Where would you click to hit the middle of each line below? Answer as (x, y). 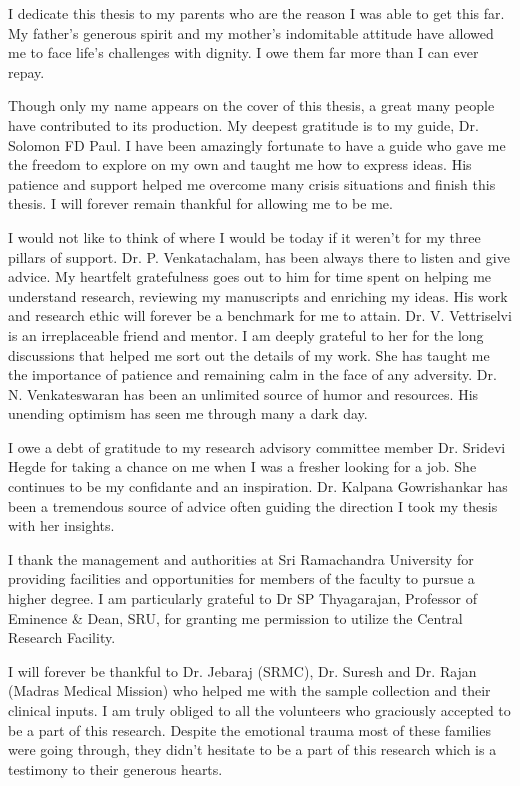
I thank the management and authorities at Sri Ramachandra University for (241, 558)
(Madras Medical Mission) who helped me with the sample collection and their (249, 690)
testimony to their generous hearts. (115, 768)
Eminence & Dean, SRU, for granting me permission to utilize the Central (235, 617)
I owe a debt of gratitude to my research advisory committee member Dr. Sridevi (257, 446)
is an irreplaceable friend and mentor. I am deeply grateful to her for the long (246, 334)
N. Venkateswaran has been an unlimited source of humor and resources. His (243, 393)
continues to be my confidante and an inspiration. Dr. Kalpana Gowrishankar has (258, 486)
